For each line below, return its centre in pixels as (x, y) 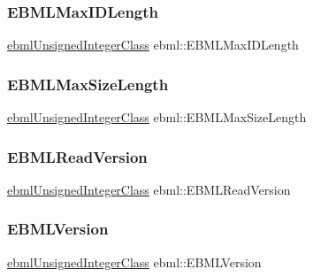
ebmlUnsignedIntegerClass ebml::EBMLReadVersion (149, 189)
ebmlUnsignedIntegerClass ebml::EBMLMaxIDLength (153, 45)
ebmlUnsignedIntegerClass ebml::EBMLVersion (134, 262)
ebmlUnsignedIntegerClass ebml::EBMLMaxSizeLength (157, 117)
